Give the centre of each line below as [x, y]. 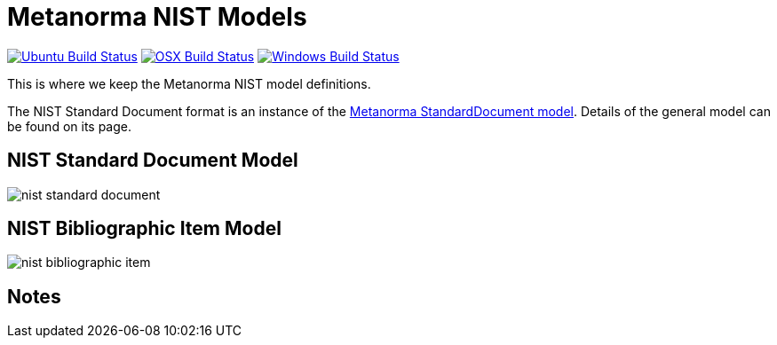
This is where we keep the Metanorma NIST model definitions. [189, 83]
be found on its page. [70, 126]
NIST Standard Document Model [153, 161]
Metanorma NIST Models [157, 17]
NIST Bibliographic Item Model [144, 229]
